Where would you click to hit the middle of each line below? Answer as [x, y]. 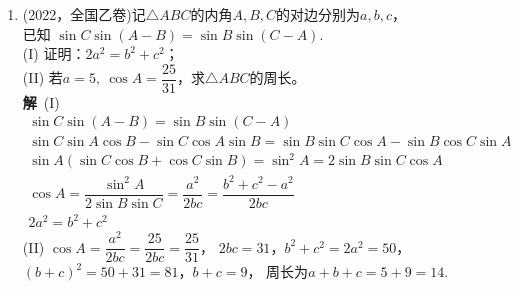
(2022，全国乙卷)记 [84, 14]
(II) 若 [42, 77]
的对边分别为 [318, 14]
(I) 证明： [54, 53]
